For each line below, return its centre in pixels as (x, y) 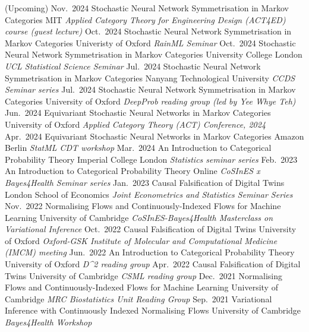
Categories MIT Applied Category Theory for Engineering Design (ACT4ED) (145, 19)
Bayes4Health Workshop (48, 322)
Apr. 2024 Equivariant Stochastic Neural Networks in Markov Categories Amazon (154, 136)
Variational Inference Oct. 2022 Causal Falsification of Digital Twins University (151, 229)
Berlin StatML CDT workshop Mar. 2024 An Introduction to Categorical (138, 148)
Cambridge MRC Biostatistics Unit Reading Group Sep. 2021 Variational (138, 298)
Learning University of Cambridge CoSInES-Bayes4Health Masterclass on (139, 217)
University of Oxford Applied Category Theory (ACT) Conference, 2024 (135, 124)
